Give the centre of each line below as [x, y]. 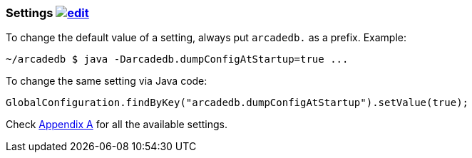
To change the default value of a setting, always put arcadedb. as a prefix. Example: [206, 38]
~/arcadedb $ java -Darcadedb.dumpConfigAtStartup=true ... [177, 59]
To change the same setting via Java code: [107, 81]
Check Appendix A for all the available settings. [117, 125]
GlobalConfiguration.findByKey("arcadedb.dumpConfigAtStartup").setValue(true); [237, 103]
